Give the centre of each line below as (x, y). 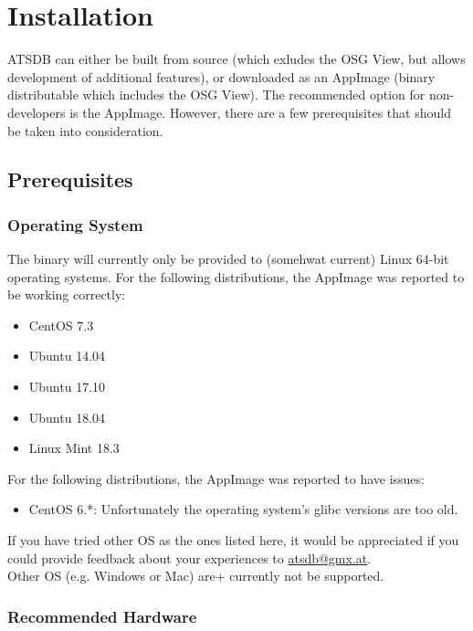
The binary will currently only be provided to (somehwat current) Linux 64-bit (228, 259)
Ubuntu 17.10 (67, 387)
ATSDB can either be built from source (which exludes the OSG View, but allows (236, 59)
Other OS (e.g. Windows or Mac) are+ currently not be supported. (196, 576)
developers (37, 112)
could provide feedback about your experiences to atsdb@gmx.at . (189, 557)
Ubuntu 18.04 (67, 417)
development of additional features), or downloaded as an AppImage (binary (221, 76)
